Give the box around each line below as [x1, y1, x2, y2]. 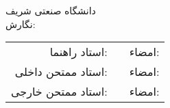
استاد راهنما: [49, 44, 108, 60]
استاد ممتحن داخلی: [14, 64, 108, 80]
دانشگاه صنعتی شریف [5, 3, 96, 17]
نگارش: [5, 16, 36, 31]
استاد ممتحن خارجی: [11, 83, 108, 100]
